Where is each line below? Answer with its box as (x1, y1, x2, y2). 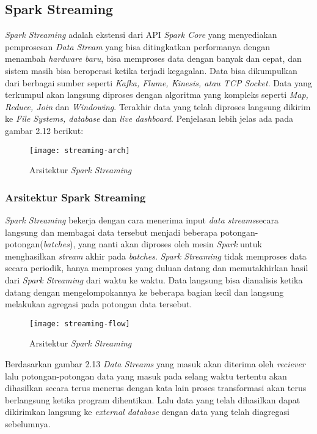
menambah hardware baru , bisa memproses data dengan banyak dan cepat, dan (5, 52, 302, 65)
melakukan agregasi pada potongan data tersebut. (5, 297, 192, 310)
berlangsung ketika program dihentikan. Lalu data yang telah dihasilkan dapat (5, 393, 301, 406)
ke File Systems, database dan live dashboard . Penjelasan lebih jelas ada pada (5, 112, 293, 125)
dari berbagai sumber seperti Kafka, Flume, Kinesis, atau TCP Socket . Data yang (5, 76, 312, 89)
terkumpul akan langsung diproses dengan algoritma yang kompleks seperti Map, (5, 88, 308, 101)
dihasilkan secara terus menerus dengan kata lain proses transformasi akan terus (5, 381, 307, 394)
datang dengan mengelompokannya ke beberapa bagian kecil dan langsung (5, 285, 284, 298)
